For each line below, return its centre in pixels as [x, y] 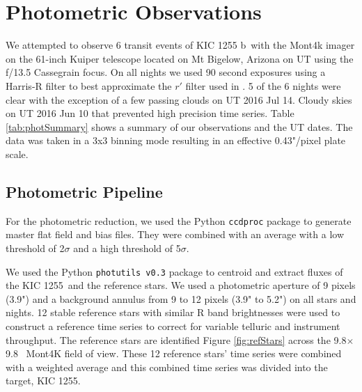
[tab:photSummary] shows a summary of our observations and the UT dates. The [179, 126]
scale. [17, 154]
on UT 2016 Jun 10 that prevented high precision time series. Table [150, 113]
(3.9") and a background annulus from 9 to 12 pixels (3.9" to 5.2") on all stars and [181, 298]
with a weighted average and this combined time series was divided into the [167, 367]
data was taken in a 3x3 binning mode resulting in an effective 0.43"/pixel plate [176, 140]
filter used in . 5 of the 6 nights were [263, 85]
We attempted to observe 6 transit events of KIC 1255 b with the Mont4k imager [180, 45]
